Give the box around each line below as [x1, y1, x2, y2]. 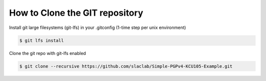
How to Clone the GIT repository [9, 7, 143, 18]
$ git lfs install [19, 37, 64, 43]
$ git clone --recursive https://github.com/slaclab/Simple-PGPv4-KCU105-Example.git [19, 63, 233, 69]
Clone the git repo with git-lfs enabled [9, 50, 86, 56]
